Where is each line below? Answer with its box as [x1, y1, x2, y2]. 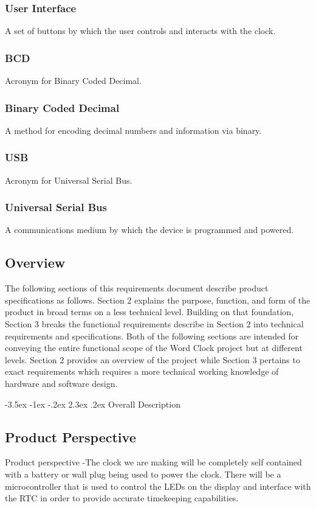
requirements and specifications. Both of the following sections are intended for [5, 329, 299, 342]
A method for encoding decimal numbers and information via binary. [5, 124, 262, 136]
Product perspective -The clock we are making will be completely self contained [5, 456, 302, 468]
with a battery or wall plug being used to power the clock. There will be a [5, 468, 281, 480]
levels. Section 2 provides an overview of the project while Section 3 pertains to [5, 353, 300, 366]
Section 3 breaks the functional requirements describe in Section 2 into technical [5, 318, 304, 330]
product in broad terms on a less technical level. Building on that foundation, [5, 305, 294, 318]
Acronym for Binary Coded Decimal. [5, 74, 142, 87]
